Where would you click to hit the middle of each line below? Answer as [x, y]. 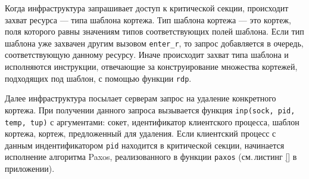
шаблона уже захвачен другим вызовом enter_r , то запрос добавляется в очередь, [154, 43]
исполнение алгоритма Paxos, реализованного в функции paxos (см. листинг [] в [151, 157]
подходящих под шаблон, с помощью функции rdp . [98, 78]
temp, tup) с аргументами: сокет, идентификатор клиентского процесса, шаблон [152, 121]
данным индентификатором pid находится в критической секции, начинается [145, 145]
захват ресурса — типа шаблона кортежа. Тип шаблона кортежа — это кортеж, [148, 19]
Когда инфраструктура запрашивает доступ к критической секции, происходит [147, 8]
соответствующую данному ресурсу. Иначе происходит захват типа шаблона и [147, 55]
